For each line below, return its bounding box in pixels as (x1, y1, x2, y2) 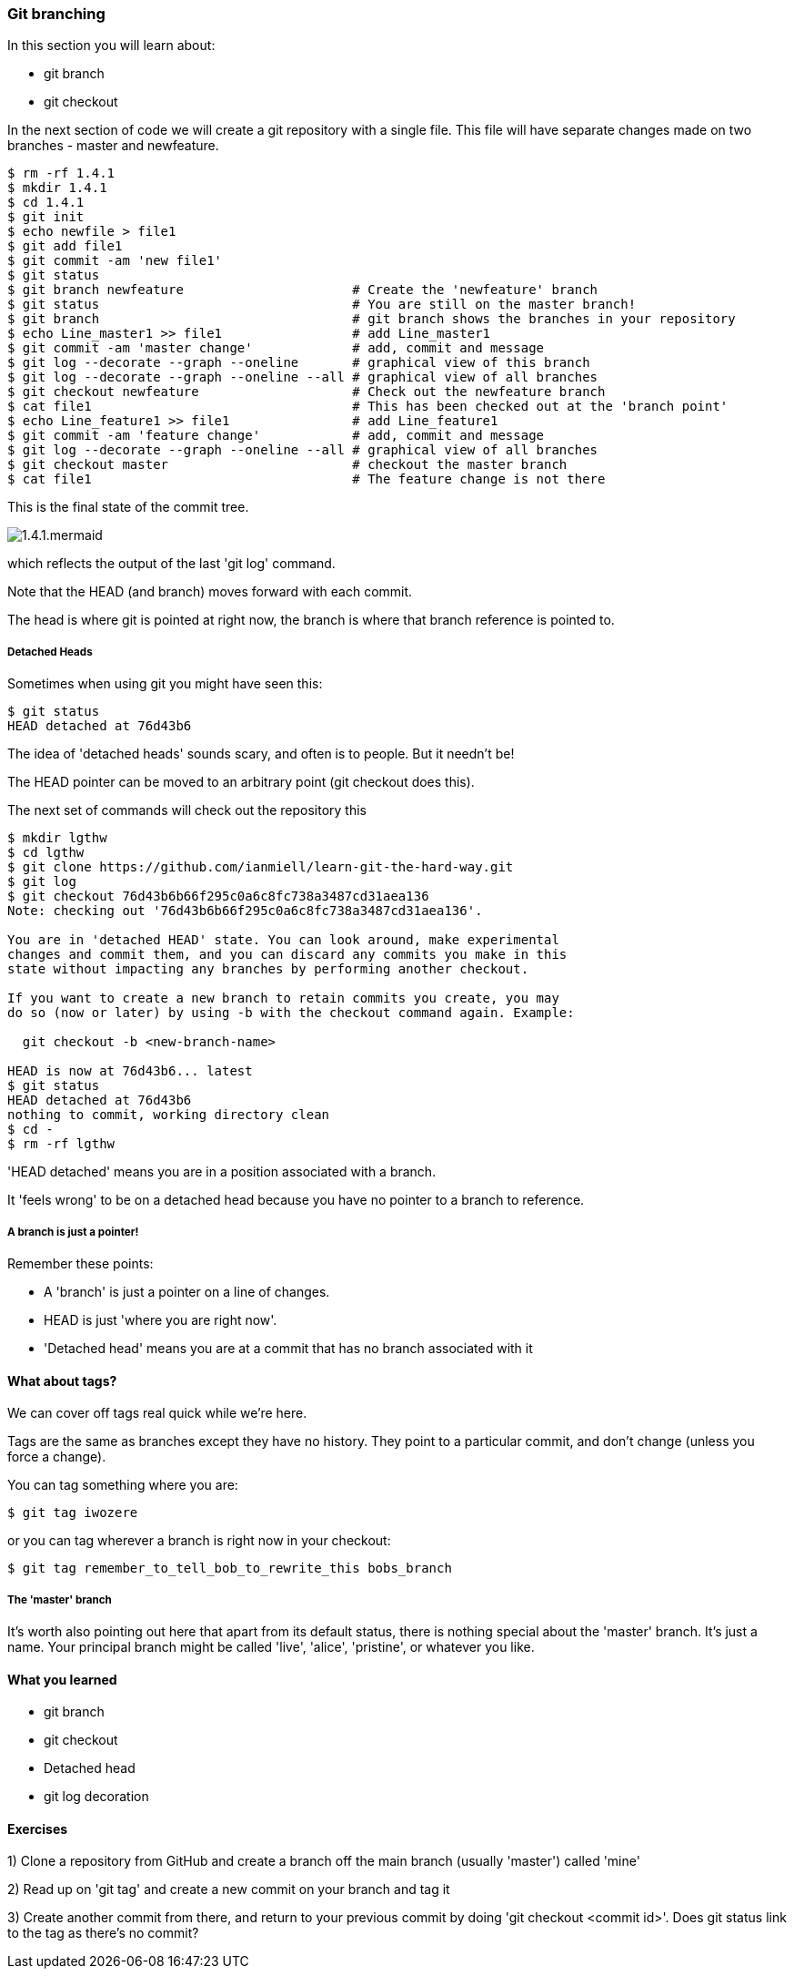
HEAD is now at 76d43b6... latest (7, 1064, 253, 1079)
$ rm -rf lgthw (7, 1136, 116, 1152)
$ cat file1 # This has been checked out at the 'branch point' (7, 399, 729, 414)
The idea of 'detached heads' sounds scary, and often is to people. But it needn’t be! (7, 746, 515, 762)
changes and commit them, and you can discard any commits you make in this (7, 947, 568, 963)
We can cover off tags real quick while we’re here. (7, 1405, 307, 1421)
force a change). (7, 1449, 106, 1465)
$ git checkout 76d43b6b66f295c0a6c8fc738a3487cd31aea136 (7, 889, 429, 904)
